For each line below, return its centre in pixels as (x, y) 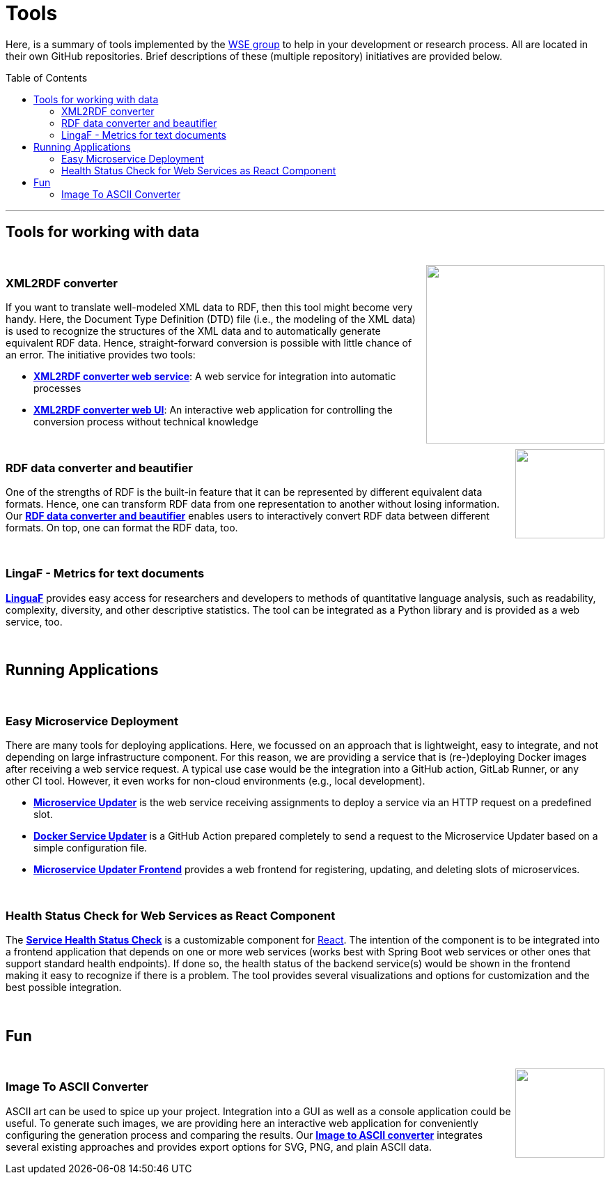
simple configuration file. (91, 848)
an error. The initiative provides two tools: (101, 355)
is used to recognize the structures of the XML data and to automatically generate (193, 331)
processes (57, 388)
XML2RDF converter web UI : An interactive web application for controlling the (213, 410)
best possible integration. (64, 988)
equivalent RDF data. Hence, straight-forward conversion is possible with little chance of (209, 343)
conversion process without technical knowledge (146, 422)
